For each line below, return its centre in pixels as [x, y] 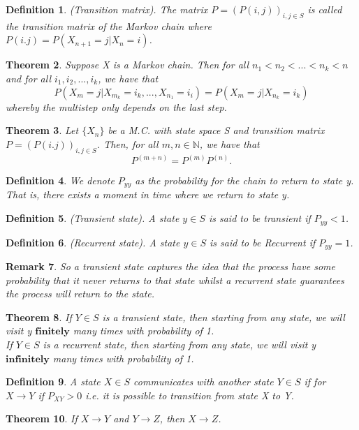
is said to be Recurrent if [263, 242]
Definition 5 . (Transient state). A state [93, 218]
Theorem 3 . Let [42, 130]
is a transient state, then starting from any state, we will [224, 317]
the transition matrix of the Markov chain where [109, 25]
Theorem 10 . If [42, 418]
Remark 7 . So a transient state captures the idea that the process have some [170, 266]
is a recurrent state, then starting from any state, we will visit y [179, 344]
